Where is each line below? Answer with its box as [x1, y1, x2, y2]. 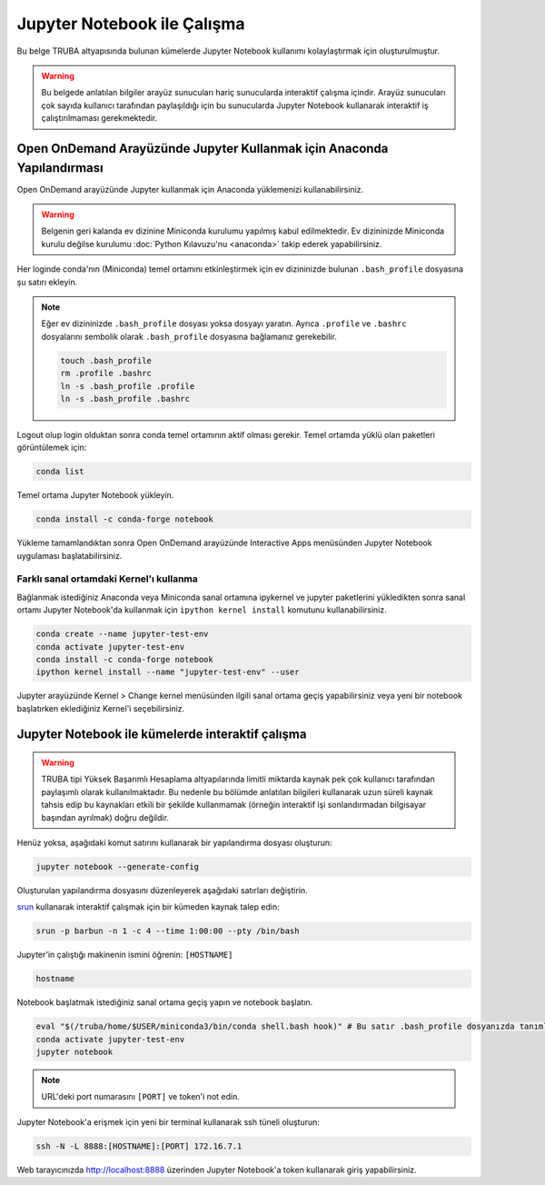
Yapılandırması [16, 160, 104, 175]
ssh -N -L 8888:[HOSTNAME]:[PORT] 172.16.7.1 [35, 1140, 243, 1151]
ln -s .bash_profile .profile [60, 381, 195, 391]
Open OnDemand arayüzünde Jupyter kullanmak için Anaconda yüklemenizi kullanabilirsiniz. [16, 184, 364, 194]
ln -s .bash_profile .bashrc [60, 393, 191, 403]
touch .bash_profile [60, 355, 152, 365]
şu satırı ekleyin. [16, 276, 78, 287]
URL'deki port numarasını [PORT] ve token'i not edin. [41, 1091, 240, 1102]
